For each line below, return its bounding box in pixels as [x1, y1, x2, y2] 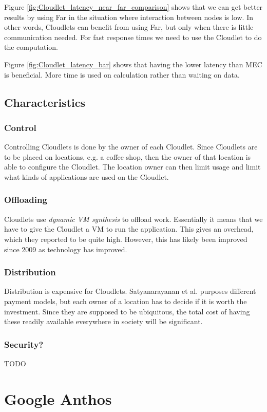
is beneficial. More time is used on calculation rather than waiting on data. [4, 69, 240, 80]
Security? [4, 338, 44, 350]
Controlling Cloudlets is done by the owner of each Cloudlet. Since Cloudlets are [4, 141, 258, 152]
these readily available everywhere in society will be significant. [4, 316, 203, 327]
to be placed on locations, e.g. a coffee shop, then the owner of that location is [4, 151, 251, 162]
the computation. [4, 42, 59, 52]
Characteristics [4, 94, 86, 110]
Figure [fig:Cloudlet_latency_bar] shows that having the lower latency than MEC [4, 59, 262, 69]
